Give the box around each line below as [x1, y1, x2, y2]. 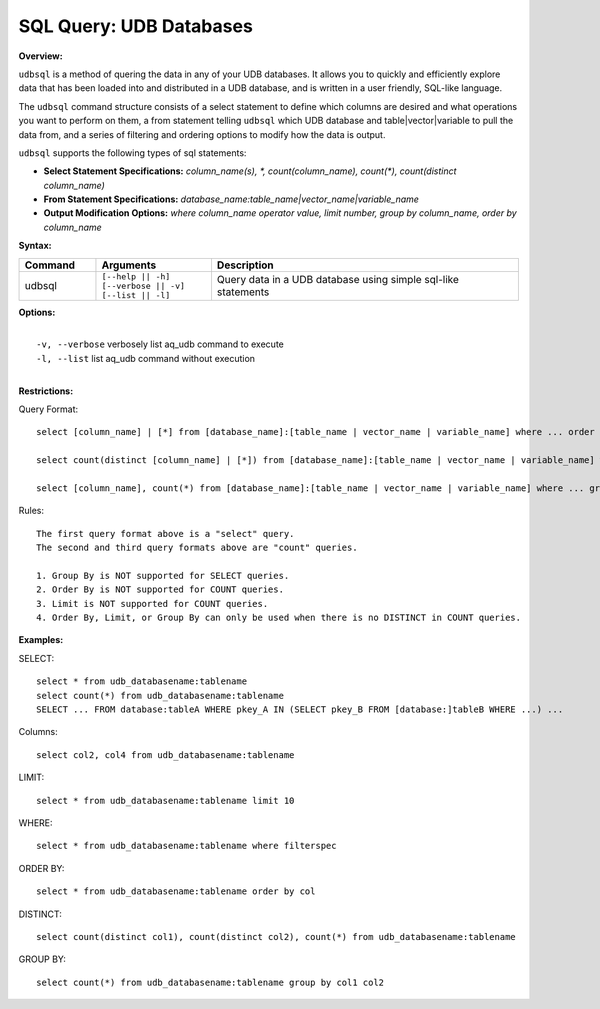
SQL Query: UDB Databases [18, 15, 254, 37]
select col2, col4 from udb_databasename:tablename [36, 749, 295, 760]
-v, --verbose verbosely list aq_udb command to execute [36, 338, 284, 350]
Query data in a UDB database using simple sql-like [216, 273, 460, 287]
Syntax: [18, 240, 52, 252]
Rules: [18, 505, 45, 517]
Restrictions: [18, 385, 74, 397]
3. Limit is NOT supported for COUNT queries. [36, 598, 269, 609]
